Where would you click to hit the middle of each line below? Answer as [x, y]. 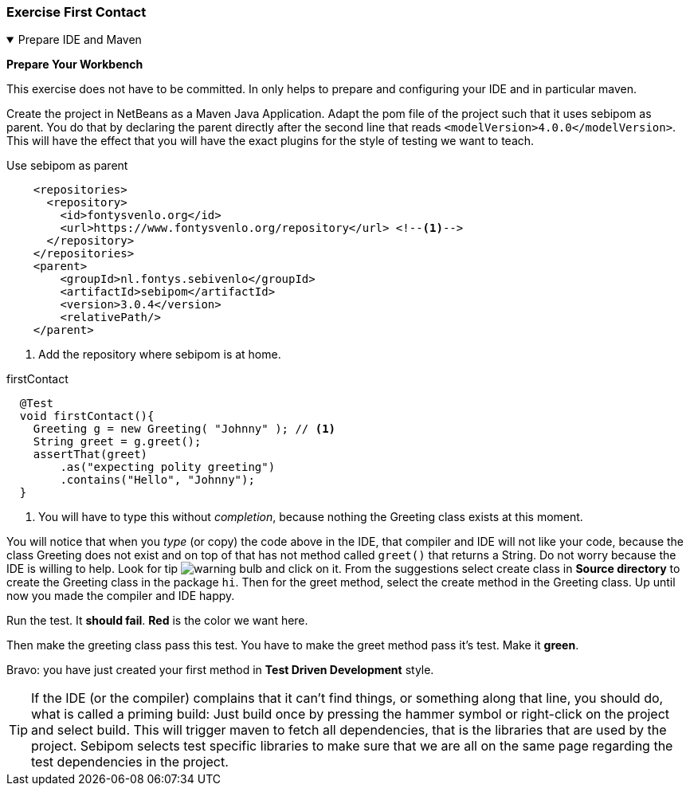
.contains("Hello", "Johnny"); [157, 480]
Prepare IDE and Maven [80, 40]
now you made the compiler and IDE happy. [121, 596]
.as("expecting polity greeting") [168, 467]
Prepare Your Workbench [75, 65]
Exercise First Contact [76, 12]
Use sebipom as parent [67, 166]
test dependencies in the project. [130, 762]
